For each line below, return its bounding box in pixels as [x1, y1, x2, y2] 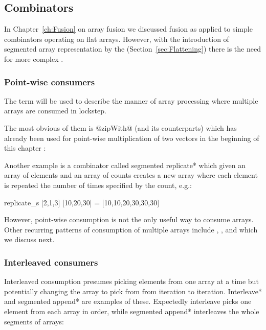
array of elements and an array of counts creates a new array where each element [4, 170, 258, 180]
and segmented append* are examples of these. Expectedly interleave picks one [4, 296, 252, 307]
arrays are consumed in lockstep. [4, 105, 106, 116]
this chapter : [4, 143, 46, 153]
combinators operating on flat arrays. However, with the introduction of [4, 33, 229, 44]
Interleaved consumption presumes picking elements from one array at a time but [4, 276, 259, 287]
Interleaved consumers [4, 255, 98, 268]
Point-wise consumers [4, 75, 95, 88]
